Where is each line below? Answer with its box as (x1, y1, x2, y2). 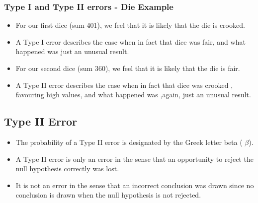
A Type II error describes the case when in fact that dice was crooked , (15, 79, 233, 90)
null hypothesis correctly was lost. (15, 163, 119, 174)
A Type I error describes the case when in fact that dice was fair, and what (15, 36, 246, 47)
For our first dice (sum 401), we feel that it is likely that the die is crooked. (15, 20, 245, 30)
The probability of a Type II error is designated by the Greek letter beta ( (15, 136, 243, 147)
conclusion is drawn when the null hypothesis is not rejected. (15, 190, 201, 200)
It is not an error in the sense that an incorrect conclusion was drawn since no (15, 180, 254, 190)
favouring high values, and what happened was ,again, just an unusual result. (15, 89, 251, 100)
